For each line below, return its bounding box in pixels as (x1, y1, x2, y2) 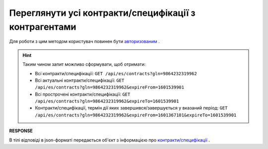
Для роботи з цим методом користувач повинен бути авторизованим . (9, 39, 160, 45)
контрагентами (9, 21, 76, 32)
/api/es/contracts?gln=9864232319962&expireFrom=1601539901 (35, 85, 185, 90)
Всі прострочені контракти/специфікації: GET (35, 91, 131, 97)
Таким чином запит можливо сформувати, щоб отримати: (22, 61, 146, 67)
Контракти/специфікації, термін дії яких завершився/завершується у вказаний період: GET (35, 105, 228, 111)
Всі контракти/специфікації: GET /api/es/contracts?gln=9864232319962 (35, 70, 197, 76)
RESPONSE (9, 128, 33, 134)
